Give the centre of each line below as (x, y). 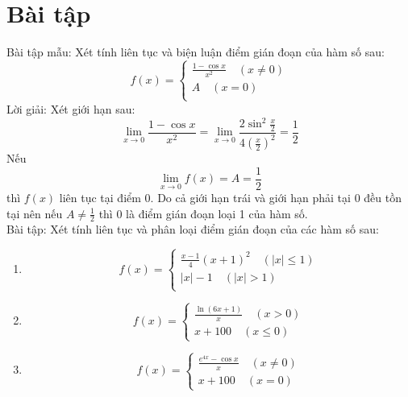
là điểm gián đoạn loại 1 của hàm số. (217, 213)
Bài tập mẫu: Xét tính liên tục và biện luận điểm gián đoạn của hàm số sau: (196, 52)
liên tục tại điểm (100, 197)
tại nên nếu (35, 213)
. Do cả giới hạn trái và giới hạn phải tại (250, 197)
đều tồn (383, 197)
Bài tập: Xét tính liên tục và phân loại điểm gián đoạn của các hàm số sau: (193, 229)
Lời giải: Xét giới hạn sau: (71, 108)
